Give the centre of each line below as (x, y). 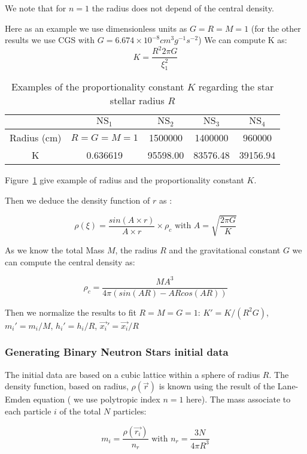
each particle (28, 411)
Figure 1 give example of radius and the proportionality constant (124, 180)
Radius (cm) (36, 138)
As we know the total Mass (55, 250)
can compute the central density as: (70, 261)
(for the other (276, 28)
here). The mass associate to (238, 399)
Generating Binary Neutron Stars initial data (117, 352)
